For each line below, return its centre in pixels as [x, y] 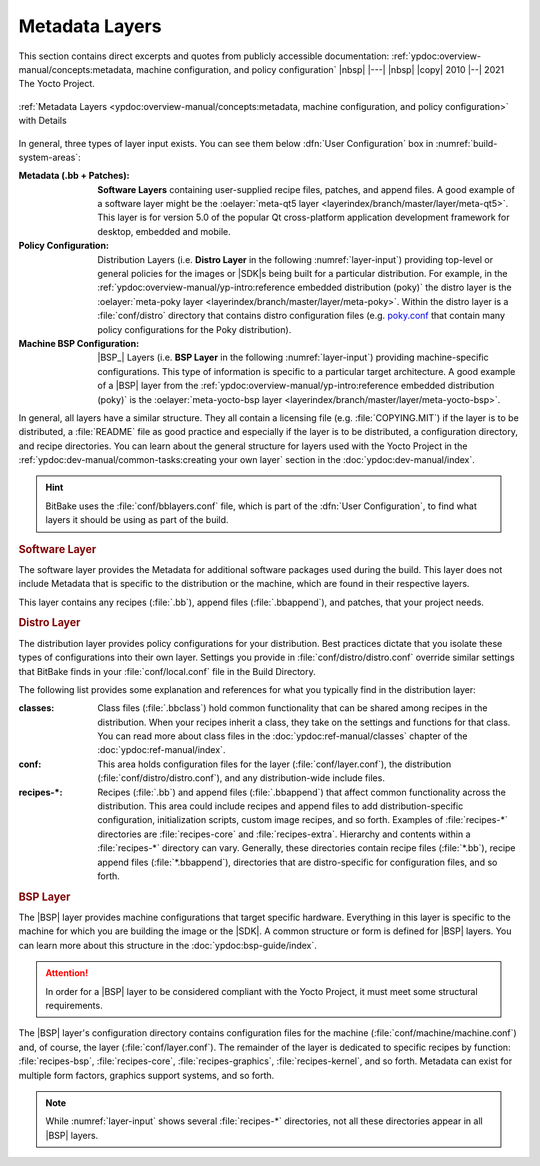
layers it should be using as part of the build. [137, 520]
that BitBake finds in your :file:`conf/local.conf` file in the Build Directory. [167, 671]
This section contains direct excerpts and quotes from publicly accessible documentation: [204, 56]
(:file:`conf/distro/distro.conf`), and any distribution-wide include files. [241, 778]
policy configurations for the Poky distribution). [194, 329]
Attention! [67, 973]
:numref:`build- [466, 143]
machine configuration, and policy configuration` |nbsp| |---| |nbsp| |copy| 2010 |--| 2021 [320, 69]
